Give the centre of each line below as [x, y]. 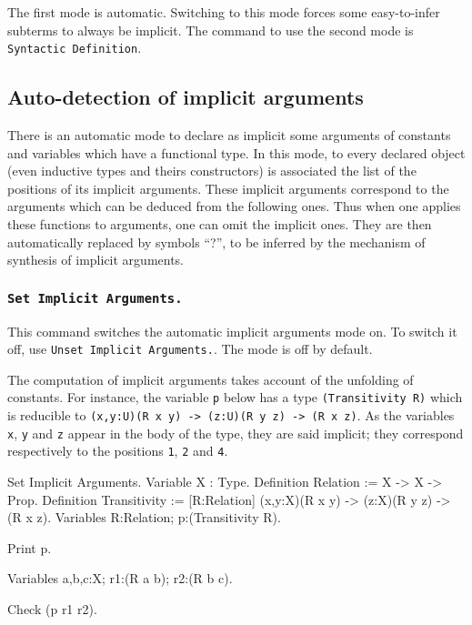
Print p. [30, 547]
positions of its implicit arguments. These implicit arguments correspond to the [228, 188]
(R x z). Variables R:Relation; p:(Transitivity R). [144, 517]
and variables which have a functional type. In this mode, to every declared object [236, 152]
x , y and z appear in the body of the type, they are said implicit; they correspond [236, 433]
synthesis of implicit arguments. [96, 260]
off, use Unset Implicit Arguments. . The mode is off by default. [190, 349]
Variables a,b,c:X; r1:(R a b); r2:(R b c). [120, 578]
